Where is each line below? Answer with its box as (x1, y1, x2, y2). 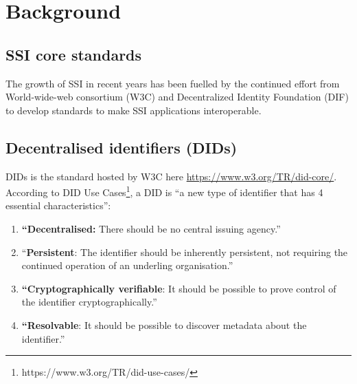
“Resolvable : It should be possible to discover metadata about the (21, 317, 307, 332)
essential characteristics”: (5, 198, 111, 213)
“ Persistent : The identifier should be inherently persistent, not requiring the (21, 244, 348, 259)
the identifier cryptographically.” (21, 295, 157, 309)
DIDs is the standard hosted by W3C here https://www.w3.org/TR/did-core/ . (5, 169, 337, 183)
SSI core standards (5, 43, 142, 65)
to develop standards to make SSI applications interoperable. (5, 103, 262, 117)
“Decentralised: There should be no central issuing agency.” (21, 222, 281, 235)
